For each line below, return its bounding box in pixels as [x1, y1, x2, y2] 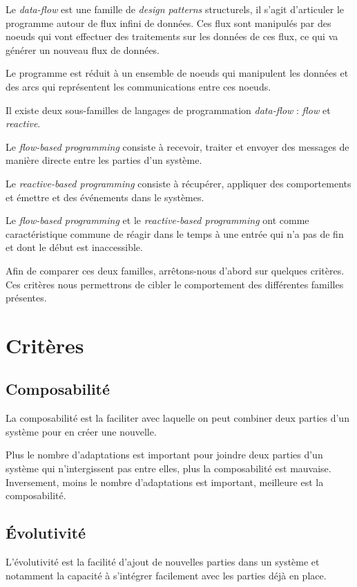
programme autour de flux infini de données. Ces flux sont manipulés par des [6, 15, 331, 30]
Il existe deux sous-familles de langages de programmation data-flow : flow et [6, 102, 331, 117]
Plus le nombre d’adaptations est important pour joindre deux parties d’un [6, 447, 323, 462]
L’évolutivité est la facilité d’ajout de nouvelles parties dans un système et [6, 555, 320, 569]
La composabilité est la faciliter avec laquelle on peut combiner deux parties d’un [6, 411, 349, 425]
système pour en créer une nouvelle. [6, 424, 157, 438]
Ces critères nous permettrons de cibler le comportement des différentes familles [6, 277, 344, 291]
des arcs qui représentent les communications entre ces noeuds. [6, 79, 271, 93]
